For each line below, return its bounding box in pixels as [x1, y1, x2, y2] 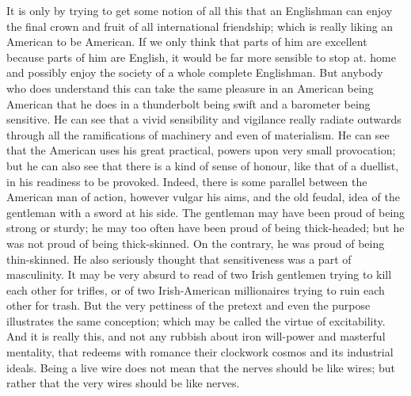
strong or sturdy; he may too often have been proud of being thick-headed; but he [6, 219, 405, 236]
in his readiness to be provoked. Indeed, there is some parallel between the [6, 173, 367, 189]
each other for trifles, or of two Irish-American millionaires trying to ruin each [6, 281, 385, 298]
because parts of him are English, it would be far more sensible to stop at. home [6, 48, 396, 65]
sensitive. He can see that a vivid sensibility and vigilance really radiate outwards [6, 111, 401, 128]
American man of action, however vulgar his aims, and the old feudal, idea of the [6, 188, 400, 205]
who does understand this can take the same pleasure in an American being [6, 79, 374, 96]
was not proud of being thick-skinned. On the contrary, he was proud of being [6, 234, 385, 251]
